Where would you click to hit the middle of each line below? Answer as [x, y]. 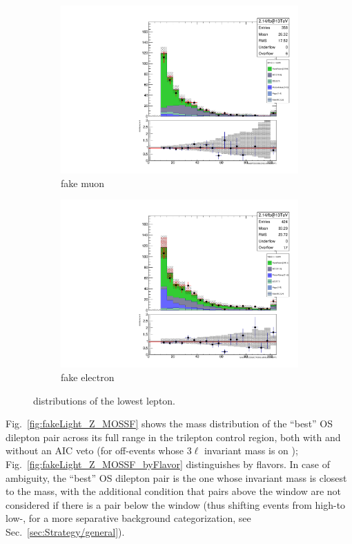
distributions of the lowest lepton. [105, 400]
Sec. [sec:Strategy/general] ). [65, 531]
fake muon [82, 183]
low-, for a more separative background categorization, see [128, 518]
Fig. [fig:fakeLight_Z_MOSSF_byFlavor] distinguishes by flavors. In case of [168, 464]
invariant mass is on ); [251, 450]
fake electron [88, 377]
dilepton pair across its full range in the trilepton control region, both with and [173, 437]
